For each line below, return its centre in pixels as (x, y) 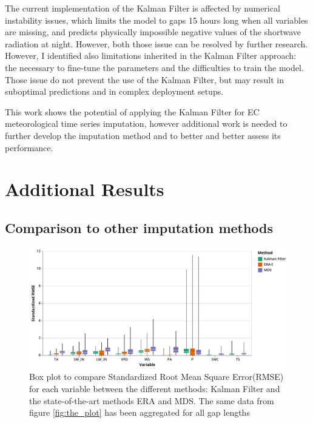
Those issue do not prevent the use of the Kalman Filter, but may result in (144, 79)
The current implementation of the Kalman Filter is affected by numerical (143, 8)
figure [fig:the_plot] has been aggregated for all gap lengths (140, 412)
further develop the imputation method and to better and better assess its (143, 135)
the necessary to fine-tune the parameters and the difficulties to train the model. (154, 67)
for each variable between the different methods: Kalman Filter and (155, 389)
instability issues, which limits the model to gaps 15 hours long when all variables (156, 20)
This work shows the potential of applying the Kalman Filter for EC (132, 111)
